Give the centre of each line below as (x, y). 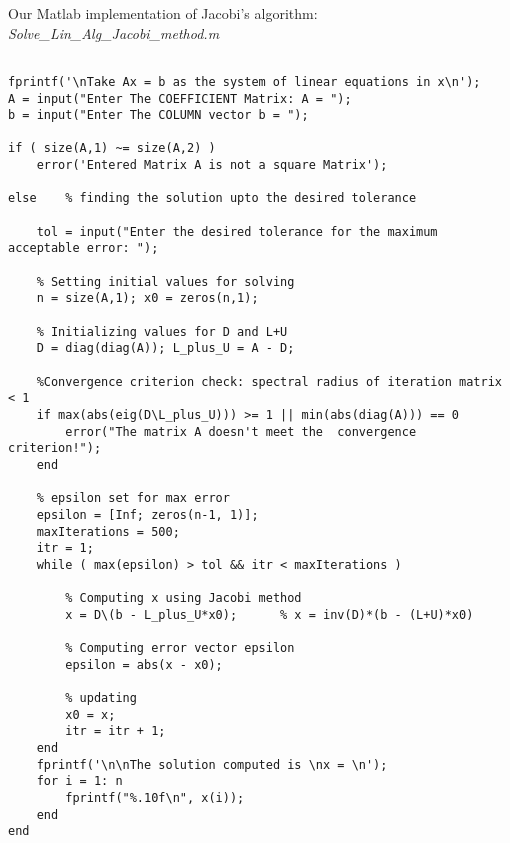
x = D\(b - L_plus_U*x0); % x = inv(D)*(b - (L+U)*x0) (269, 614)
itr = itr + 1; (115, 731)
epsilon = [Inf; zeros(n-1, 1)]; (147, 514)
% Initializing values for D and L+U (162, 331)
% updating (101, 698)
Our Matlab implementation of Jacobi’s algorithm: (163, 13)
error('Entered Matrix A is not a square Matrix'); (212, 165)
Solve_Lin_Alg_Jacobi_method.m (114, 32)
